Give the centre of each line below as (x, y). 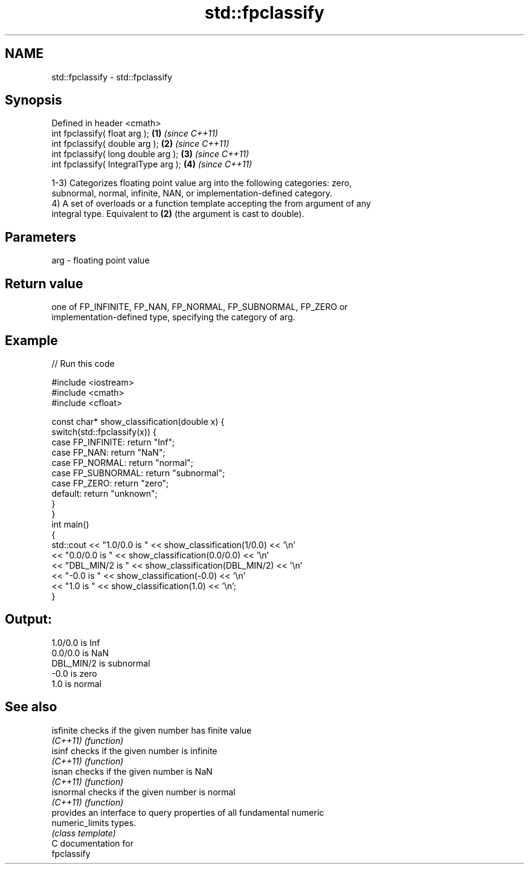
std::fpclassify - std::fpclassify (112, 77)
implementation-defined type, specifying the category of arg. (173, 317)
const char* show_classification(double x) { (138, 421)
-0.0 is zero (74, 673)
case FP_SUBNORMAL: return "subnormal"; (138, 473)
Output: (28, 619)
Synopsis (34, 100)
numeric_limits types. (94, 822)
